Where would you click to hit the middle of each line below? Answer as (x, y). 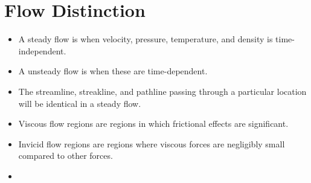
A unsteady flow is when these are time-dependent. (113, 71)
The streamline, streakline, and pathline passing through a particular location (162, 91)
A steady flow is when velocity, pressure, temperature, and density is (146, 39)
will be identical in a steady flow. (80, 103)
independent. (42, 50)
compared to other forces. (66, 156)
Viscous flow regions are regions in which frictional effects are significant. (153, 124)
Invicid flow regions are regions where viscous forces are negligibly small (152, 143)
